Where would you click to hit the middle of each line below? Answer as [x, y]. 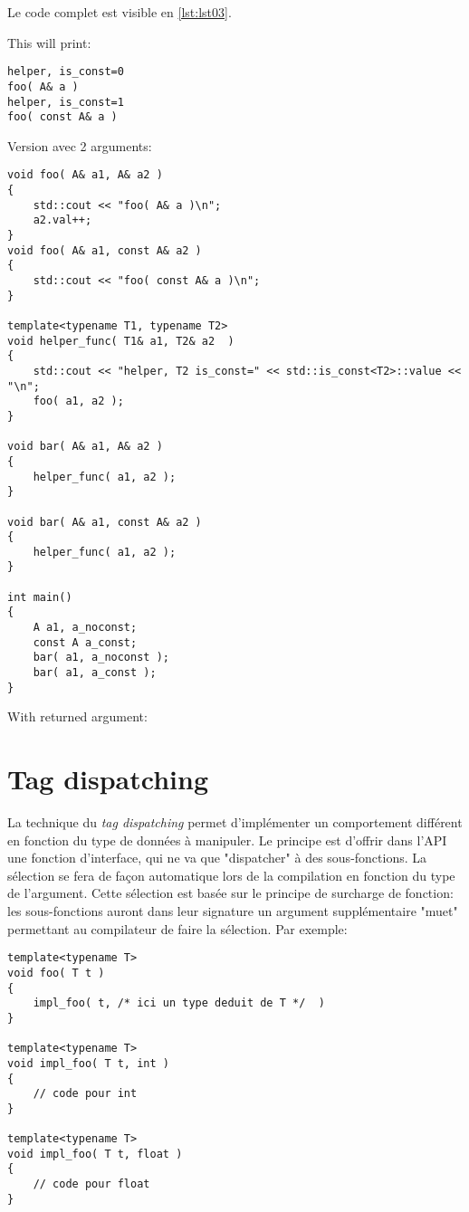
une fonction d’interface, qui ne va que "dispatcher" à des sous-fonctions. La [217, 858]
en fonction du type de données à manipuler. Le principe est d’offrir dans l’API [227, 840]
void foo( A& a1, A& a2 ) [85, 175]
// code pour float [91, 1184]
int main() [40, 597]
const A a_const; [85, 642]
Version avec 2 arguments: [80, 145]
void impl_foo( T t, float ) [95, 1154]
